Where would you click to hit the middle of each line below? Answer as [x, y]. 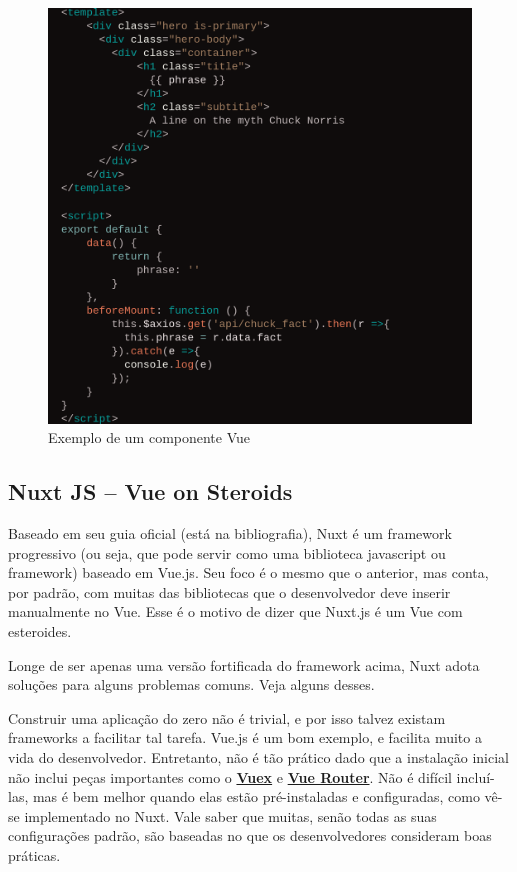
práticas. [34, 855]
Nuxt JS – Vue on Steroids [150, 491]
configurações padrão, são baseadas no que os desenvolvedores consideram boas [250, 835]
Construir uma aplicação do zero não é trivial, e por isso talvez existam [227, 717]
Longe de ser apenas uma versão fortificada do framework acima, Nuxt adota [244, 664]
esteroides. [40, 631]
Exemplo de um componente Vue [149, 437]
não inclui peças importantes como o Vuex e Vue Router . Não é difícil [230, 776]
